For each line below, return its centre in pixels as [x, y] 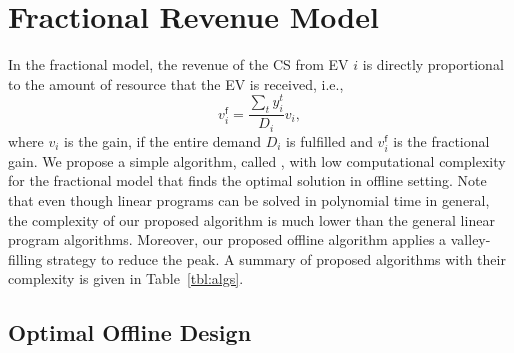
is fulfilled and [329, 140]
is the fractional [441, 140]
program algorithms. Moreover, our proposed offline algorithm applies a [227, 239]
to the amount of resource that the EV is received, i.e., [176, 83]
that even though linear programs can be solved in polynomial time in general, [249, 200]
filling [25, 258]
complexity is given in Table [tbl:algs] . [126, 278]
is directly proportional [433, 64]
